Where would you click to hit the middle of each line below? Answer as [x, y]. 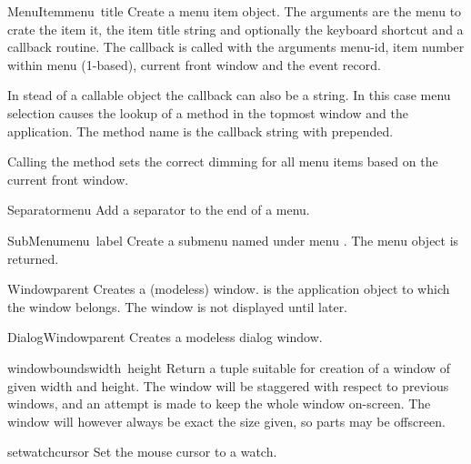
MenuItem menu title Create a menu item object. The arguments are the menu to [235, 11]
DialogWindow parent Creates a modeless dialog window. [165, 337]
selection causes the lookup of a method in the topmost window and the [208, 112]
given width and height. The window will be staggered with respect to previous [228, 385]
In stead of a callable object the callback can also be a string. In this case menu [229, 95]
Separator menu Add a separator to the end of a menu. [159, 210]
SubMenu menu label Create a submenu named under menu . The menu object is [233, 240]
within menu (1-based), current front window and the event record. [194, 64]
